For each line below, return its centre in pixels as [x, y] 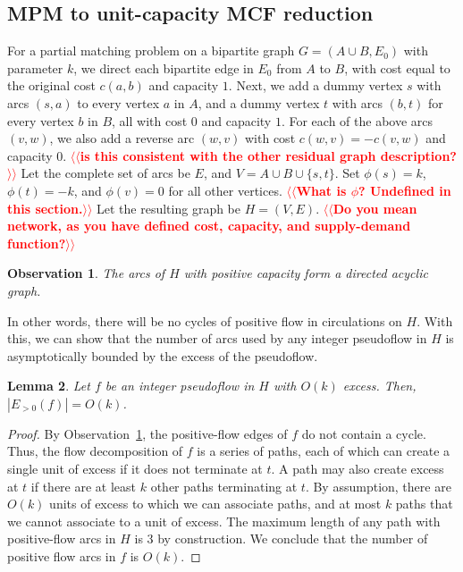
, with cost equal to [397, 67]
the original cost [51, 85]
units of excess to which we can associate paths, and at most [215, 504]
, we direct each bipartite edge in [164, 67]
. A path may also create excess [358, 469]
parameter [35, 67]
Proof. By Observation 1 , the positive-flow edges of [147, 433]
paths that [424, 504]
